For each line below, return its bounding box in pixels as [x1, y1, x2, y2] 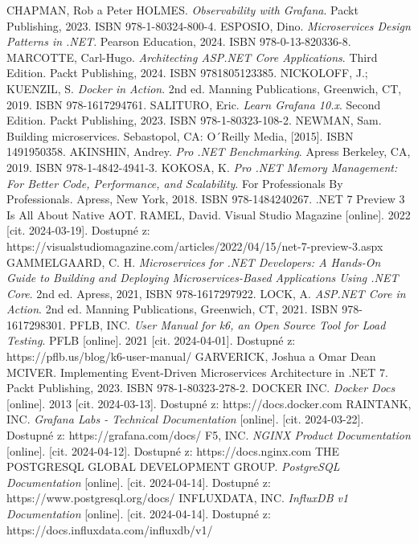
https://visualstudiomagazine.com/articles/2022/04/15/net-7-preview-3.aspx [6, 237, 383, 254]
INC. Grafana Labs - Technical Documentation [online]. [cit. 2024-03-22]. [6, 411, 364, 427]
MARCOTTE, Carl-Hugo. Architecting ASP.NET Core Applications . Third [6, 48, 378, 65]
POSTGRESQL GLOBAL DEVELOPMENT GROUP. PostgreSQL [6, 458, 340, 475]
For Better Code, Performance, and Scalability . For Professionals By [6, 174, 343, 191]
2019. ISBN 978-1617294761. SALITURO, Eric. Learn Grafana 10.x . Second [6, 96, 381, 112]
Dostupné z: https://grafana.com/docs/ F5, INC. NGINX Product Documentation [6, 427, 411, 444]
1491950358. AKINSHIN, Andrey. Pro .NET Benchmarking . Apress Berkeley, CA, [6, 143, 411, 160]
